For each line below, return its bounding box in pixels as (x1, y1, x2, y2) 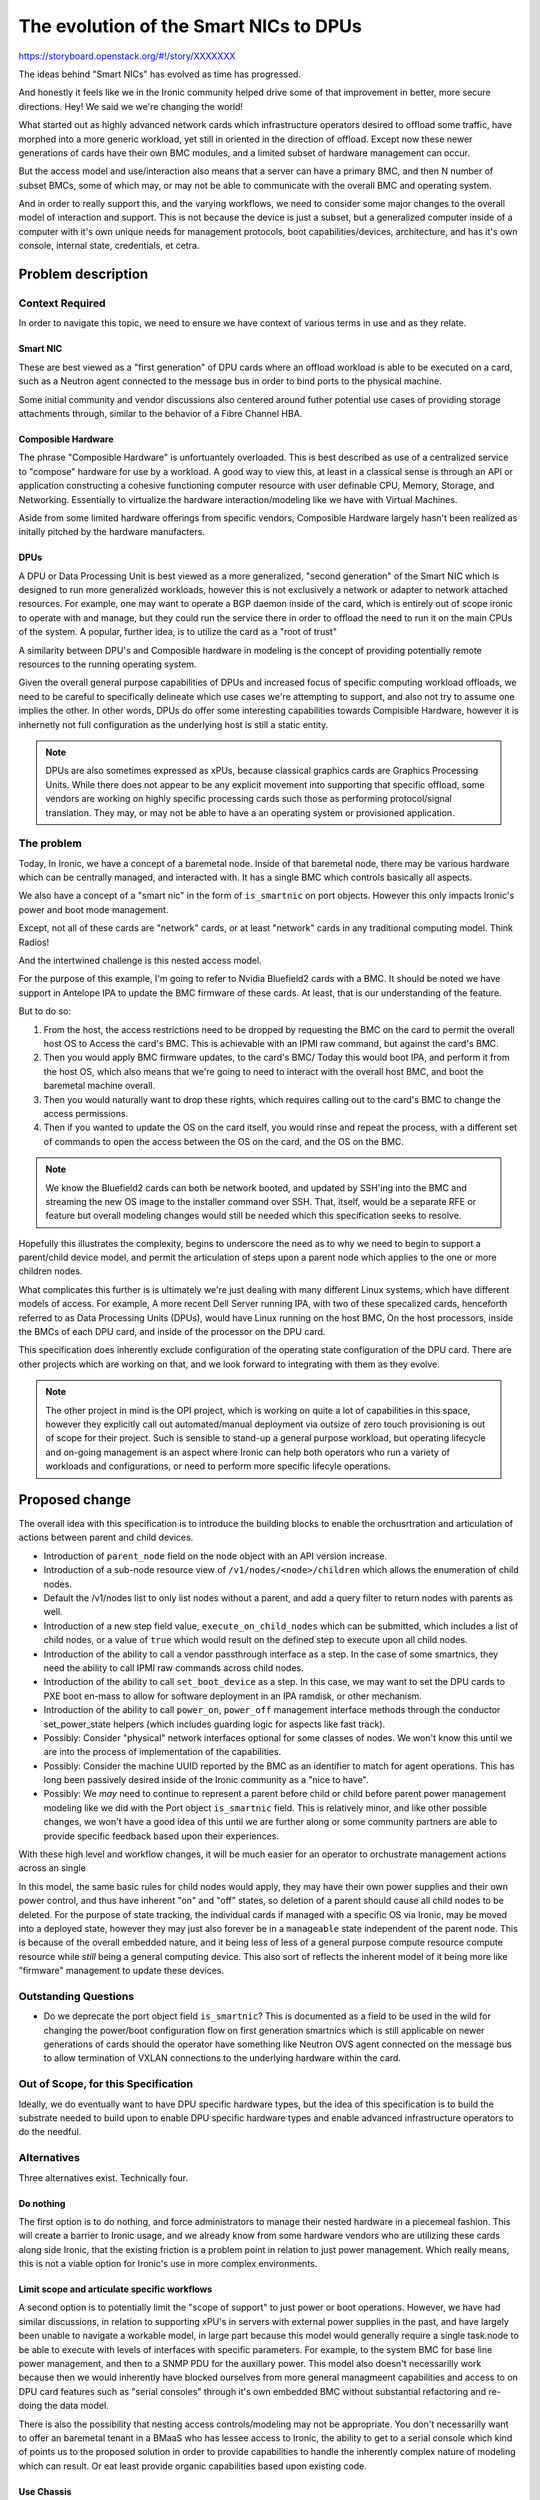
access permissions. (43, 1107, 129, 1119)
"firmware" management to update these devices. (18, 1965, 225, 1977)
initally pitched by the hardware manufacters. (18, 526, 205, 538)
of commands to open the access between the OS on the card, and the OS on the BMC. (43, 1135, 405, 1147)
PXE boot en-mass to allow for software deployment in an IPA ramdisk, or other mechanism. (43, 1690, 422, 1702)
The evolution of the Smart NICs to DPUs (18, 15, 362, 37)
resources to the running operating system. (18, 658, 197, 670)
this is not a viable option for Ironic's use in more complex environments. (18, 2258, 318, 2270)
